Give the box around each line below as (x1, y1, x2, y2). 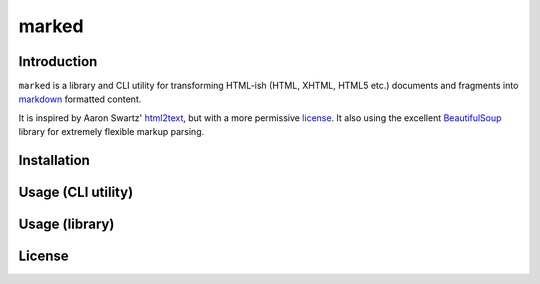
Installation (18, 152, 90, 169)
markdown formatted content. (18, 93, 142, 105)
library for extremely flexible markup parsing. (18, 126, 205, 138)
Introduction (18, 53, 98, 70)
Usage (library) (18, 216, 115, 233)
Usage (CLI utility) (18, 184, 134, 201)
